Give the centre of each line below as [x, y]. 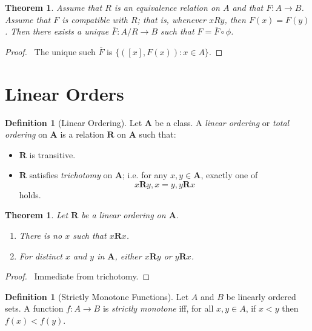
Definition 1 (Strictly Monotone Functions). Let [97, 296]
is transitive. [52, 154]
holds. [30, 194]
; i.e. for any [145, 175]
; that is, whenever [171, 19]
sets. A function [34, 308]
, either [128, 256]
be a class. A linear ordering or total [222, 122]
